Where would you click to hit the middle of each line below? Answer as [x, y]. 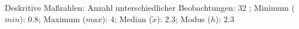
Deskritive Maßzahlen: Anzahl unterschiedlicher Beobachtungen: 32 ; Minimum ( [150, 7]
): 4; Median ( [127, 18]
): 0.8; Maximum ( [53, 18]
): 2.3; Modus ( [184, 18]
